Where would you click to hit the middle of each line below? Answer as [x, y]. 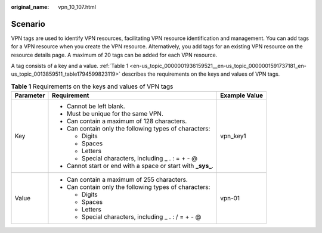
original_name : [30, 7]
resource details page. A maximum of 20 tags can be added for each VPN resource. [114, 55]
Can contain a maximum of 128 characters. [127, 121]
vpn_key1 [233, 136]
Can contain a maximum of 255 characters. [127, 180]
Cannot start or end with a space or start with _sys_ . [140, 166]
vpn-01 [230, 198]
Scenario [28, 24]
